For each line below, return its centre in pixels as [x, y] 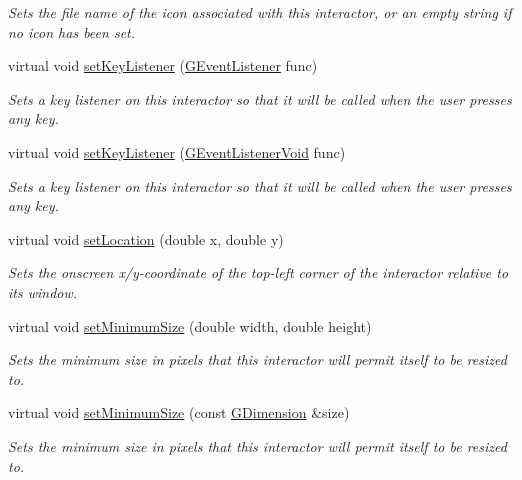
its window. [43, 291]
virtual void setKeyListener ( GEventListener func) [163, 65]
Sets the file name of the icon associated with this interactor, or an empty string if [260, 12]
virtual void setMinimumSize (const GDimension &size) [179, 412]
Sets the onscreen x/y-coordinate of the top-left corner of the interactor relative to [258, 272]
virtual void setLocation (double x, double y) [146, 238]
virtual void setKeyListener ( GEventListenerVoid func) [177, 151]
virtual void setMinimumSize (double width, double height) [190, 325]
